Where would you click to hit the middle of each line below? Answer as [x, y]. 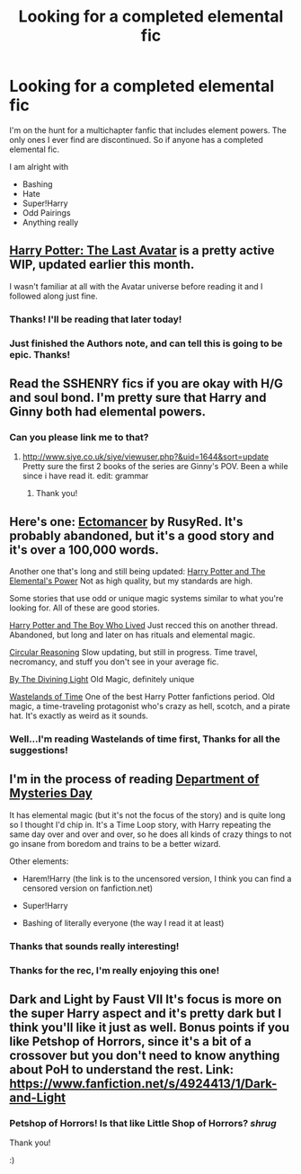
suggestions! [39, 751]
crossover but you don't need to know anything [145, 1056]
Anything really [50, 222]
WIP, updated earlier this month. [102, 265]
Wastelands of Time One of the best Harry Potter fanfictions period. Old [142, 697]
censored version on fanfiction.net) [88, 888]
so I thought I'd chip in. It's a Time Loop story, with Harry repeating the [140, 824]
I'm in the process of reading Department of [134, 779]
